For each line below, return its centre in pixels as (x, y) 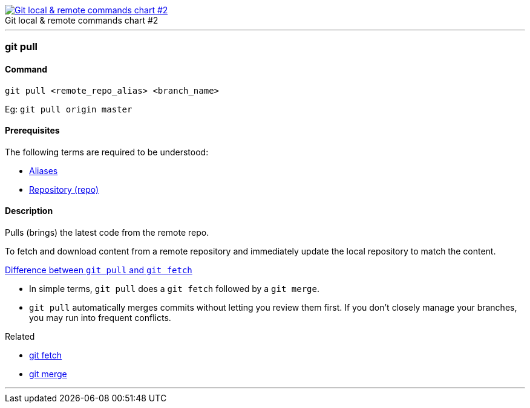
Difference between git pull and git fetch (99, 270)
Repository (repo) (64, 189)
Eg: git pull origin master (69, 109)
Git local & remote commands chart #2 (82, 20)
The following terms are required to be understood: (107, 152)
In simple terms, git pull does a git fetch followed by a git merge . (175, 289)
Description (29, 211)
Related (20, 337)
